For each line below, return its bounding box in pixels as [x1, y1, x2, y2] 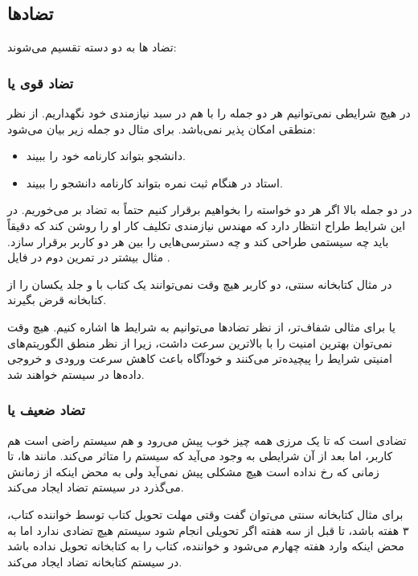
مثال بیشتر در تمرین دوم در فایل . [7, 249, 170, 265]
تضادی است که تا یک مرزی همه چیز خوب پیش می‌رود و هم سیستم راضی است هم [7, 431, 407, 448]
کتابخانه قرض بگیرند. [7, 291, 107, 308]
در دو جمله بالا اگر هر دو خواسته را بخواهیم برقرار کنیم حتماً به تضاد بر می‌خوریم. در [7, 201, 412, 218]
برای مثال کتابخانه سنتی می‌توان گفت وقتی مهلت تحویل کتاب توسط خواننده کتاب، [7, 505, 404, 522]
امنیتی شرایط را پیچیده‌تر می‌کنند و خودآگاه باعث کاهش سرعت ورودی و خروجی [7, 350, 392, 367]
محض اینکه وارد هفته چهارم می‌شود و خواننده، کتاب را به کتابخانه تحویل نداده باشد [7, 537, 404, 554]
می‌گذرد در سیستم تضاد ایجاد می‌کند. [7, 479, 184, 496]
